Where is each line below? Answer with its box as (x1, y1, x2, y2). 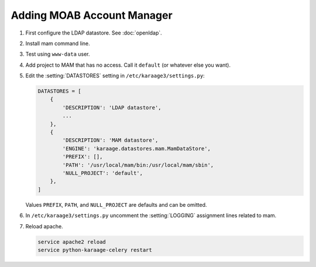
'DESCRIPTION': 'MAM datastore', (62, 137, 159, 143)
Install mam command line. (25, 40, 90, 47)
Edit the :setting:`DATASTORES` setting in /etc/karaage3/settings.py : (25, 72, 205, 79)
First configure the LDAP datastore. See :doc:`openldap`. (25, 29, 162, 36)
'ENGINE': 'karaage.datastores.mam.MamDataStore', (62, 145, 211, 152)
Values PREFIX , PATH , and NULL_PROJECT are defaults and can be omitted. (25, 201, 207, 208)
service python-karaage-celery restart (37, 247, 152, 253)
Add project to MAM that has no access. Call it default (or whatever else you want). (25, 61, 231, 69)
